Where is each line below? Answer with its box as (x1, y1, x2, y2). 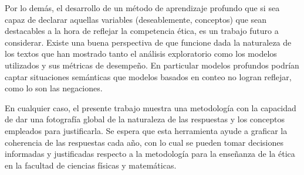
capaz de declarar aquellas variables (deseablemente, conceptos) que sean (5, 13, 267, 25)
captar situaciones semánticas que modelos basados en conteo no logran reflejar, (5, 70, 292, 83)
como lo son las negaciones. (5, 82, 103, 94)
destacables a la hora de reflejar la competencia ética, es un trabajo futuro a (5, 25, 279, 37)
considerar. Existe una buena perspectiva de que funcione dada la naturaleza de (5, 36, 292, 48)
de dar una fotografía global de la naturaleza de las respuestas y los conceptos (5, 113, 285, 125)
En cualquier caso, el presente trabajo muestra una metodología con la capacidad (5, 101, 296, 114)
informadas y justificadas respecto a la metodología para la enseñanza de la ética (5, 147, 295, 160)
